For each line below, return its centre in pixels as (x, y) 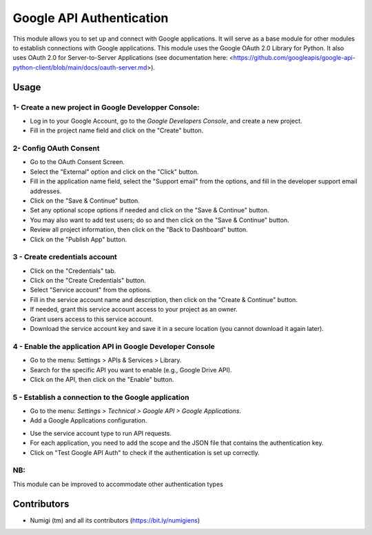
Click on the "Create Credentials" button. (88, 281)
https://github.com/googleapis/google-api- (294, 58)
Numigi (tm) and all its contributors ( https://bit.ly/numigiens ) (115, 520)
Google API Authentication (91, 18)
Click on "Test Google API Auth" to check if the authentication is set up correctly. (145, 452)
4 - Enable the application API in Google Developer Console (114, 346)
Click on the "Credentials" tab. (73, 271)
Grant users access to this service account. (92, 319)
